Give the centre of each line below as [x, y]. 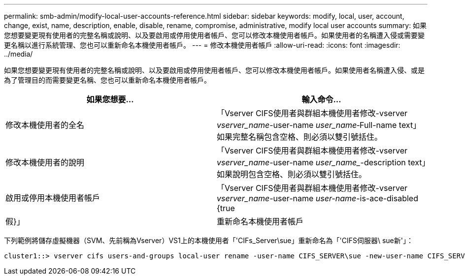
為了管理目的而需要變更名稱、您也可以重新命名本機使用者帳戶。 [107, 80]
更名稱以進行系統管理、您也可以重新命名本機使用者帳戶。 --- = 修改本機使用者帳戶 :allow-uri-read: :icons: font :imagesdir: [202, 45]
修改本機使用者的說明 [45, 162]
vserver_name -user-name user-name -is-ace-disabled [317, 198]
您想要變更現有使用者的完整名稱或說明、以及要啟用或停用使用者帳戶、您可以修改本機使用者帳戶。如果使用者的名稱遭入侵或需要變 [214, 35]
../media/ [18, 54]
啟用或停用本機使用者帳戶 [53, 198]
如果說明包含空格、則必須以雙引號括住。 [292, 174]
